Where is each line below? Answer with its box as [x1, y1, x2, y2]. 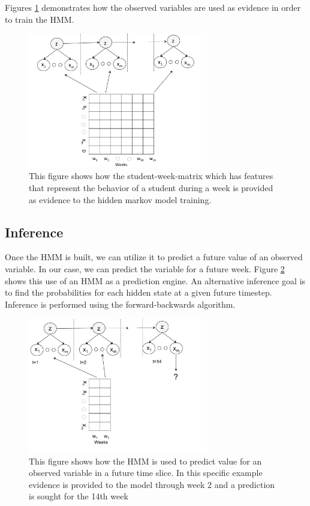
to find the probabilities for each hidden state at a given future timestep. [5, 286, 272, 299]
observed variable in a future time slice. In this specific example [29, 466, 263, 479]
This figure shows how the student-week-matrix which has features [29, 169, 273, 182]
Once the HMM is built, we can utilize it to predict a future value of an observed [5, 251, 303, 263]
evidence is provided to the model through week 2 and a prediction [29, 478, 275, 490]
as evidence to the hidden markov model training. [29, 193, 212, 206]
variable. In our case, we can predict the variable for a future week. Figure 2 [5, 262, 285, 275]
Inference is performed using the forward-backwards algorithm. [5, 297, 236, 310]
